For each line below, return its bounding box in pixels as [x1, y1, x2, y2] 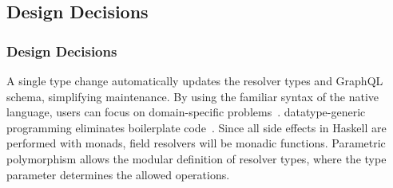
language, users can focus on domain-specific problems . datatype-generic [6, 104, 366, 120]
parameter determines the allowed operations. [6, 166, 230, 182]
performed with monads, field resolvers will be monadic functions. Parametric [6, 135, 386, 151]
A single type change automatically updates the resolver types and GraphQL [6, 72, 383, 88]
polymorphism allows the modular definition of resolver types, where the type [6, 150, 387, 166]
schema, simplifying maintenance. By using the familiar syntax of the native [6, 88, 379, 104]
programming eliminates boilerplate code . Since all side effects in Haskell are [6, 119, 387, 135]
